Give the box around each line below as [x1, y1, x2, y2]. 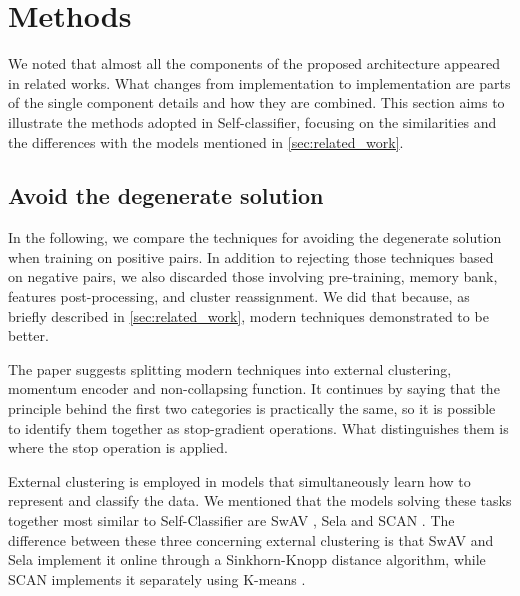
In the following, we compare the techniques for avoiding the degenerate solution [8, 227, 502, 248]
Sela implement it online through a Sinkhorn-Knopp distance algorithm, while [8, 549, 486, 570]
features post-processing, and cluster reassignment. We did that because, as [8, 286, 470, 307]
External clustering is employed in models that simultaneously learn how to [8, 470, 471, 491]
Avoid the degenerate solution [8, 180, 324, 211]
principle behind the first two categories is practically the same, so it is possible [8, 398, 496, 419]
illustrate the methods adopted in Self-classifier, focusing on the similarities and [8, 111, 497, 132]
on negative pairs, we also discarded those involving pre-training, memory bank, [8, 266, 498, 287]
